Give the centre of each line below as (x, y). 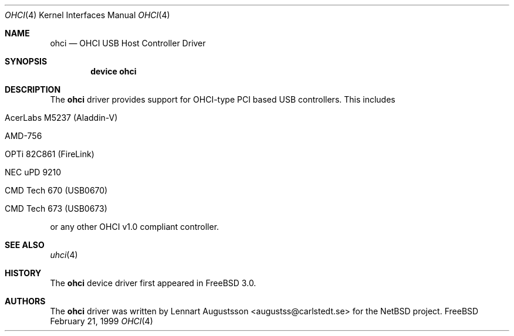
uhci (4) (64, 255)
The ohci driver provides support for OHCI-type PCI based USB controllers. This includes (223, 99)
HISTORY (23, 273)
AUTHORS (25, 301)
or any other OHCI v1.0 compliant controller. (135, 227)
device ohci (114, 71)
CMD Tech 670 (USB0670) (56, 190)
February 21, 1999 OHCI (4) (102, 321)
